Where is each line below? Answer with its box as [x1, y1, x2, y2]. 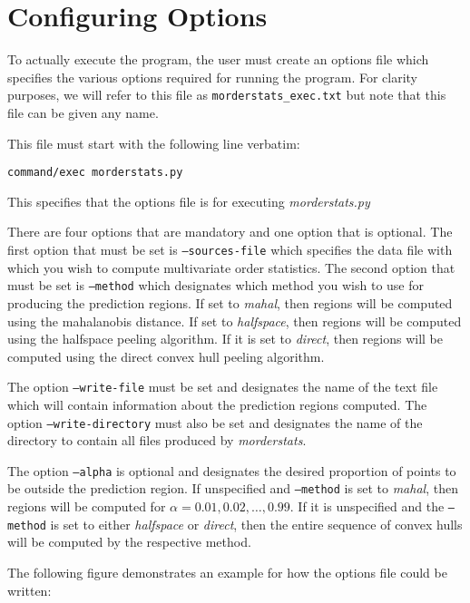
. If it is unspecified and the [289, 497, 445, 516]
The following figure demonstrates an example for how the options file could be [7, 563, 447, 581]
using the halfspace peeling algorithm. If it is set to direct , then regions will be [7, 329, 443, 348]
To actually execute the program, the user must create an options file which [7, 50, 429, 69]
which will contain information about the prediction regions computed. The [7, 394, 427, 413]
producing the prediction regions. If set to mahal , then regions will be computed [7, 293, 453, 312]
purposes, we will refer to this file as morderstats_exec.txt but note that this [7, 85, 446, 104]
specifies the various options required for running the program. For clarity [7, 67, 418, 86]
